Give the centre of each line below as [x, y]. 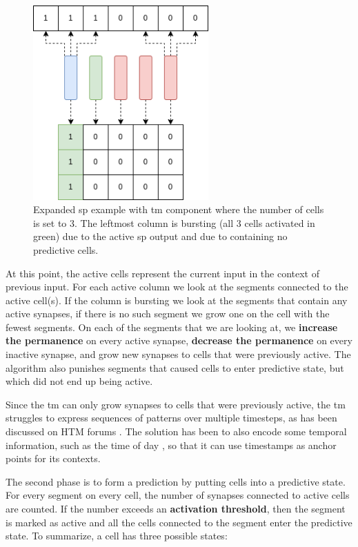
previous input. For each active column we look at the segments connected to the [177, 287]
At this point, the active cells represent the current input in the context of [162, 273]
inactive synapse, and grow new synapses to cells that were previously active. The [178, 354]
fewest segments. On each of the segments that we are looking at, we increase [172, 327]
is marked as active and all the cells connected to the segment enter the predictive [179, 522]
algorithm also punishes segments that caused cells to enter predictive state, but [175, 367]
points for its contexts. [53, 458]
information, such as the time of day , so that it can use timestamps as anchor [171, 445]
